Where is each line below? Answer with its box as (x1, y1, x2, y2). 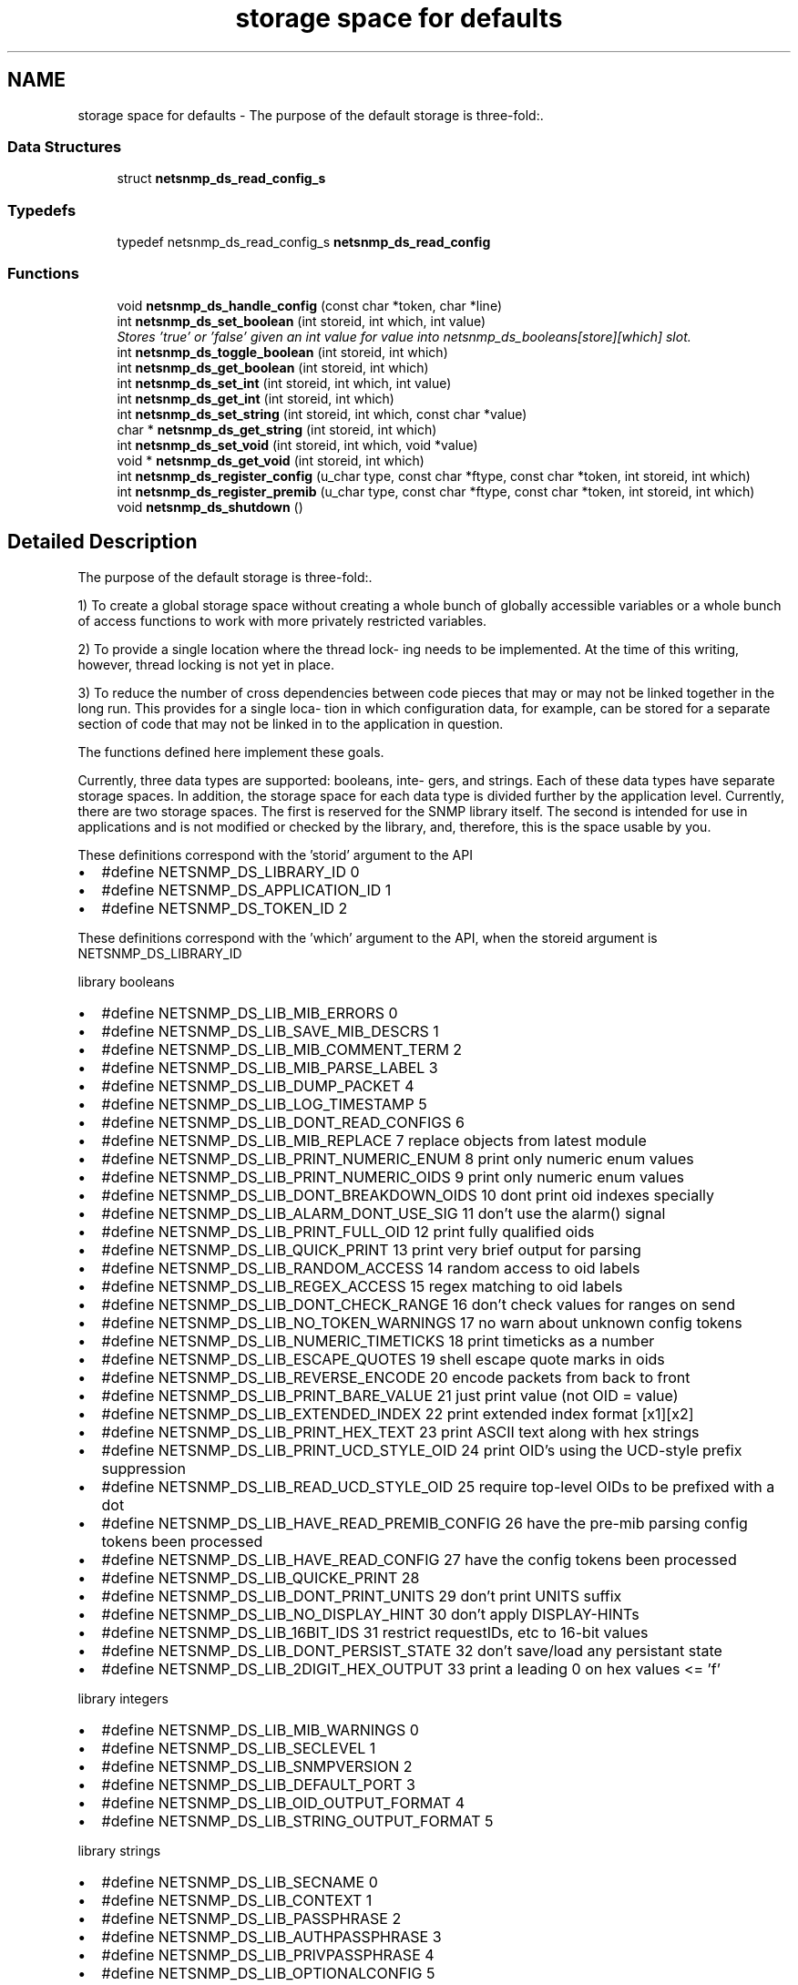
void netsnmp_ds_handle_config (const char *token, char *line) (117, 297, 502, 313)
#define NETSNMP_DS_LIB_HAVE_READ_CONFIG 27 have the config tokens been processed (101, 1550, 737, 1569)
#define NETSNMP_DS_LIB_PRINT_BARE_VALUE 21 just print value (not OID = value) (101, 1386, 679, 1405)
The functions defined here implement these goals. (77, 743, 384, 760)
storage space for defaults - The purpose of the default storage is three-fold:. (77, 107, 544, 123)
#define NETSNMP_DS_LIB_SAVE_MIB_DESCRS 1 (101, 1021, 439, 1040)
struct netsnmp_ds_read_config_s (117, 170, 326, 187)
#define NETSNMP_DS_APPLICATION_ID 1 (101, 880, 392, 899)
